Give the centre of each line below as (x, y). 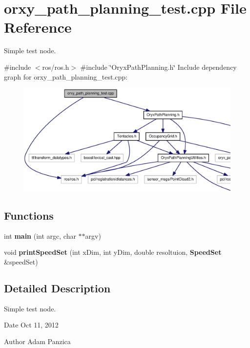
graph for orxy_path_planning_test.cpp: (66, 76)
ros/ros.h (56, 67)
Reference (38, 27)
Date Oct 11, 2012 (31, 325)
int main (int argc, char (40, 235)
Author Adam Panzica (37, 341)
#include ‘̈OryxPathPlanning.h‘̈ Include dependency (158, 67)
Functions (29, 215)
